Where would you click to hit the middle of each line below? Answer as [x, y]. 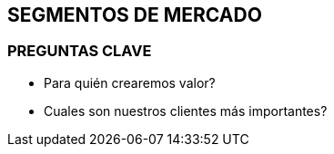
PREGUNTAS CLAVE [80, 51]
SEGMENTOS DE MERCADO [135, 15]
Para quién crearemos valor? [130, 82]
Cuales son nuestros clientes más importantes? [186, 111]
